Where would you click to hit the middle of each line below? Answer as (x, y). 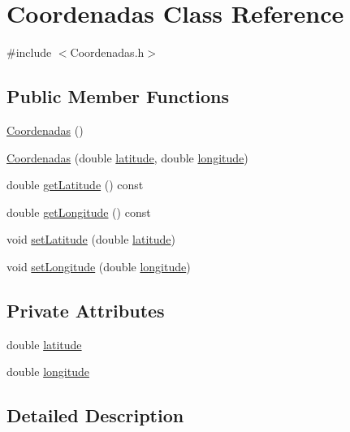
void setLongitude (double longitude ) (99, 266)
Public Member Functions (118, 96)
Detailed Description (95, 415)
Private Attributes (86, 310)
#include (29, 52)
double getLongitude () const (79, 212)
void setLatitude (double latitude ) (91, 239)
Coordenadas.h (107, 52)
